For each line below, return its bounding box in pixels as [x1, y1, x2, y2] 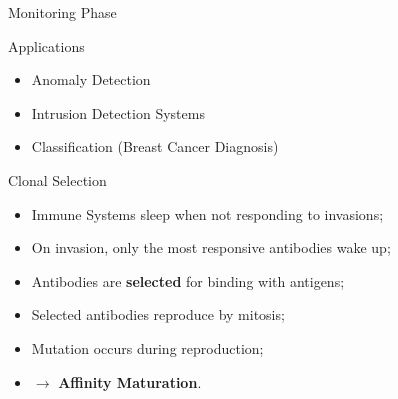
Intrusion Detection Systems [31, 102, 205, 123]
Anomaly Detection [31, 69, 151, 90]
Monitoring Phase [8, 2, 117, 22]
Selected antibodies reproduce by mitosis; [31, 304, 285, 325]
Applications [8, 35, 85, 56]
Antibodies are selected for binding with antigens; [31, 270, 345, 291]
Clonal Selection [8, 169, 107, 190]
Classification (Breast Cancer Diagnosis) [31, 136, 279, 157]
